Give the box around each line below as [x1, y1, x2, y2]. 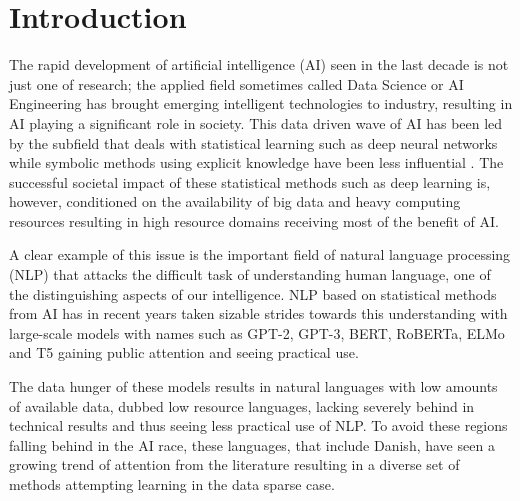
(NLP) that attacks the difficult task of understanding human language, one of [9, 264, 491, 285]
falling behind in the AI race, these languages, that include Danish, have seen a [9, 434, 495, 455]
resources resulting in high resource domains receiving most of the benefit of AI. [9, 210, 499, 231]
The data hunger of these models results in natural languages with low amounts [9, 376, 498, 397]
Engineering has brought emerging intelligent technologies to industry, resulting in [9, 93, 513, 114]
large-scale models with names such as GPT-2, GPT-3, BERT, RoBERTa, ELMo [9, 322, 505, 343]
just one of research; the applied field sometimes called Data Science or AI [9, 73, 464, 94]
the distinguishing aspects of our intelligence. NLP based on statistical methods [9, 283, 497, 304]
